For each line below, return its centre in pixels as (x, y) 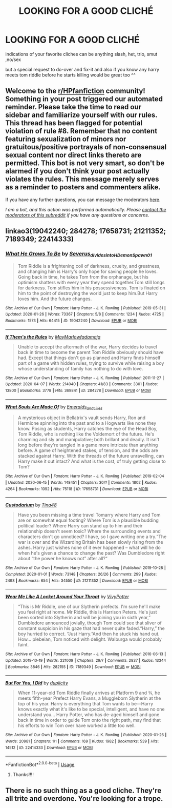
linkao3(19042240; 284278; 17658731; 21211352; (86, 231)
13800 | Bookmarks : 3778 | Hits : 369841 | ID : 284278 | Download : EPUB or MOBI (78, 390)
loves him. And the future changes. (55, 299)
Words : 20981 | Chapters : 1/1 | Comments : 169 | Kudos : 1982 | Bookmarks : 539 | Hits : (82, 741)
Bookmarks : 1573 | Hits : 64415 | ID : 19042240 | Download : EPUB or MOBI (71, 321)
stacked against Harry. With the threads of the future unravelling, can (91, 456)
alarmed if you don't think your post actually (78, 171)
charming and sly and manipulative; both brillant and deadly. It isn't (89, 440)
